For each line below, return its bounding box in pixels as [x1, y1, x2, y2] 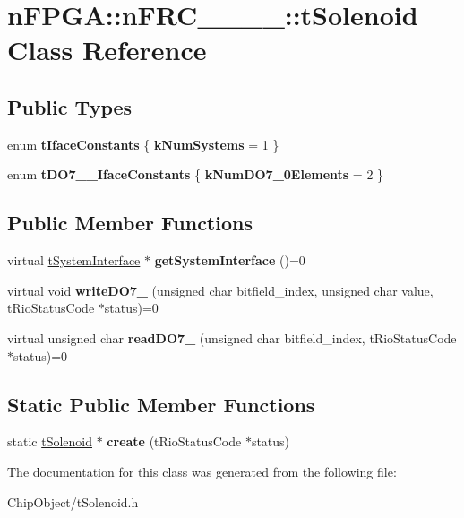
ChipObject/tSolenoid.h [7, 492, 139, 511]
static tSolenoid [7, 432, 92, 451]
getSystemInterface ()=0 [154, 251, 305, 270]
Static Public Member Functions [7, 390, 315, 418]
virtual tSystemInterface [7, 251, 141, 270]
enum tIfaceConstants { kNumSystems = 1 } [7, 134, 279, 153]
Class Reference [7, 31, 207, 68]
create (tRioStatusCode [107, 432, 242, 451]
